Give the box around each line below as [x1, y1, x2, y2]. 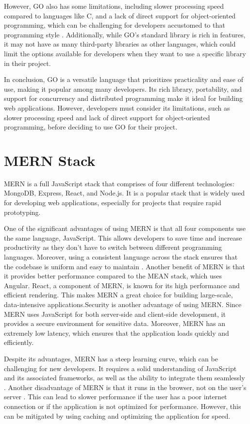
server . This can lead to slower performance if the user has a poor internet [4, 391, 227, 402]
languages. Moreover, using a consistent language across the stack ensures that [4, 252, 238, 261]
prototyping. [4, 207, 41, 217]
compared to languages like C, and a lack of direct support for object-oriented [4, 10, 236, 20]
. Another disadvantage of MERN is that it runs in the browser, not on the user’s [4, 382, 247, 392]
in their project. [4, 58, 51, 68]
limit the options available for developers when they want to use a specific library [4, 48, 246, 58]
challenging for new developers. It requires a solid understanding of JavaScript [4, 363, 237, 373]
